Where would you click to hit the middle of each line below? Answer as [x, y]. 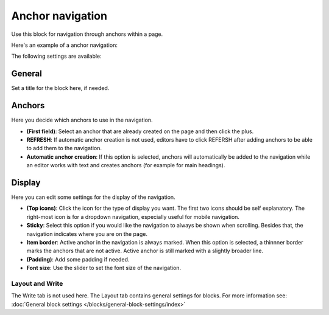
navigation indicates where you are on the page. [87, 234]
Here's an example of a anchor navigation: [65, 45]
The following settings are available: [56, 56]
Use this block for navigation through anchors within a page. [87, 34]
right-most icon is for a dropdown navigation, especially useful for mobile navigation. [133, 216]
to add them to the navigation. [64, 148]
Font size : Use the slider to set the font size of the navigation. [104, 268]
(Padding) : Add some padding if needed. [78, 259]
